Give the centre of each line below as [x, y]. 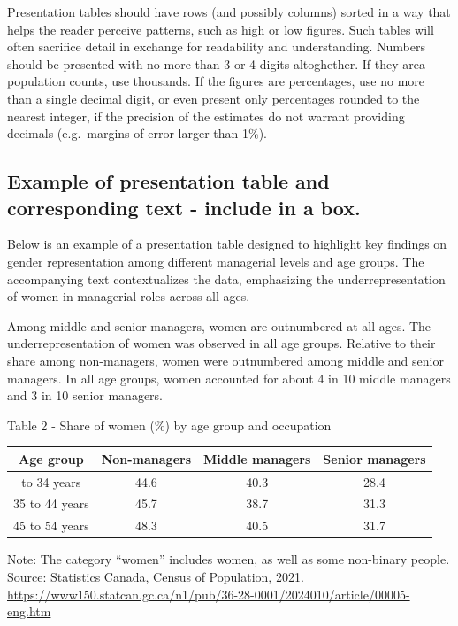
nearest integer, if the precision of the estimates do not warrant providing [206, 116]
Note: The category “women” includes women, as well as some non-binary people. [229, 559]
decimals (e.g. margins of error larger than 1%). [137, 133]
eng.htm [29, 611]
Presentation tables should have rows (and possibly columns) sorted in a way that [229, 12]
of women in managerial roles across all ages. [129, 296]
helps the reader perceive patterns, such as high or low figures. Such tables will [221, 29]
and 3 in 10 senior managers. [85, 395]
